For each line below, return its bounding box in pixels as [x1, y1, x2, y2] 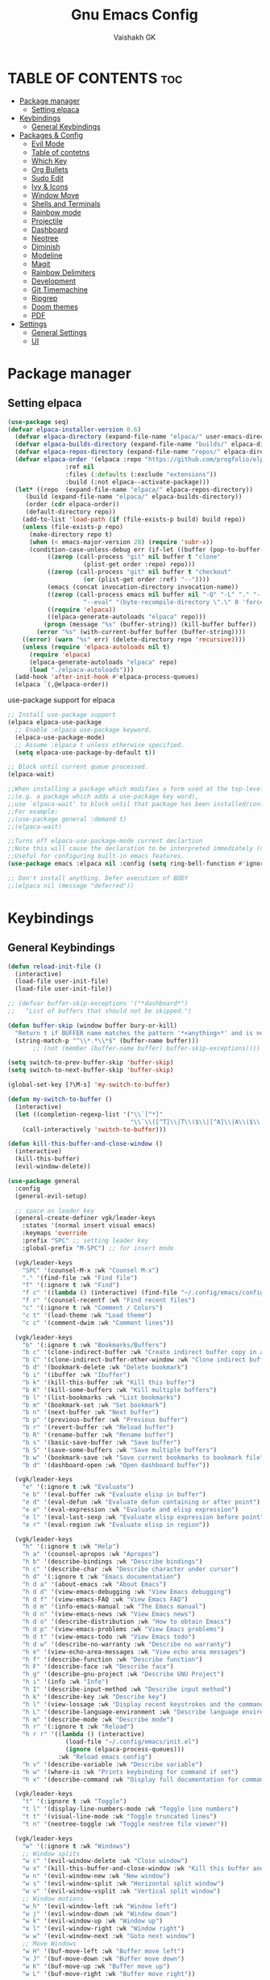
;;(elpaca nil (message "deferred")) [7, 882, 135, 890]
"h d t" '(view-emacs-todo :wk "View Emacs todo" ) [22, 1633, 196, 1641]
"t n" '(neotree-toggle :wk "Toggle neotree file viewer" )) [22, 1819, 228, 1828]
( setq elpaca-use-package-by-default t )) [15, 749, 156, 757]
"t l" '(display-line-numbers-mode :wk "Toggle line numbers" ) [22, 1805, 239, 1814]
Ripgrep [31, 293, 58, 303]
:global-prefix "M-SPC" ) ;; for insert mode [22, 1244, 174, 1252]
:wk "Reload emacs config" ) [58, 1752, 152, 1761]
